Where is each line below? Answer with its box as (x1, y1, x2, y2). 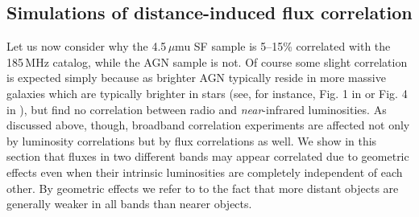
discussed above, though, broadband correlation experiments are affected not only (6, 117, 410, 133)
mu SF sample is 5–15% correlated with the (175, 38, 391, 55)
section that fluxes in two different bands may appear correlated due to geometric (6, 148, 409, 165)
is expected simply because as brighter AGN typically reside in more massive (6, 69, 386, 86)
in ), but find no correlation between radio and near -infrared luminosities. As (6, 100, 387, 117)
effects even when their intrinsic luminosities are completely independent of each (6, 163, 403, 180)
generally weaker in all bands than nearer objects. (6, 195, 252, 212)
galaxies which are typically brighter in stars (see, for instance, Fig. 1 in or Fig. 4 (6, 84, 408, 101)
